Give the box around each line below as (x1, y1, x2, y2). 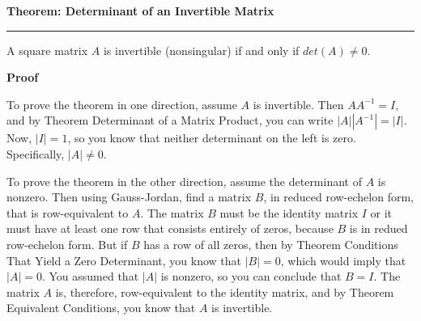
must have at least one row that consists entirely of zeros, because (6, 220, 334, 237)
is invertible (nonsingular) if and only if (103, 41, 300, 58)
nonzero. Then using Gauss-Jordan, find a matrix (6, 188, 252, 205)
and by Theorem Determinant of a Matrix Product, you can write (6, 112, 334, 129)
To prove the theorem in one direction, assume (6, 95, 237, 112)
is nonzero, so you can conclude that (160, 268, 342, 285)
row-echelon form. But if (6, 235, 128, 252)
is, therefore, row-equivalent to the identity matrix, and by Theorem (55, 283, 394, 300)
